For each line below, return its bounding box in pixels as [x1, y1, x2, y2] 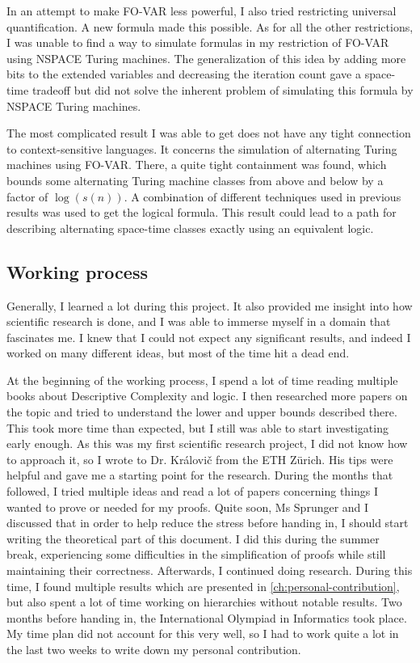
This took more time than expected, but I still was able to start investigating [6, 419, 388, 436]
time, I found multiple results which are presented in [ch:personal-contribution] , [6, 577, 400, 594]
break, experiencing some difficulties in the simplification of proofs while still [6, 546, 386, 563]
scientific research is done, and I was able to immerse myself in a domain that [6, 313, 391, 330]
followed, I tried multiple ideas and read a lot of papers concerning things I [6, 483, 379, 500]
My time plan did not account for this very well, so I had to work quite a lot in [6, 625, 399, 642]
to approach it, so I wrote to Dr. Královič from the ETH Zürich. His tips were [6, 450, 393, 467]
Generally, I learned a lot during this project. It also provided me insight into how [6, 297, 413, 314]
